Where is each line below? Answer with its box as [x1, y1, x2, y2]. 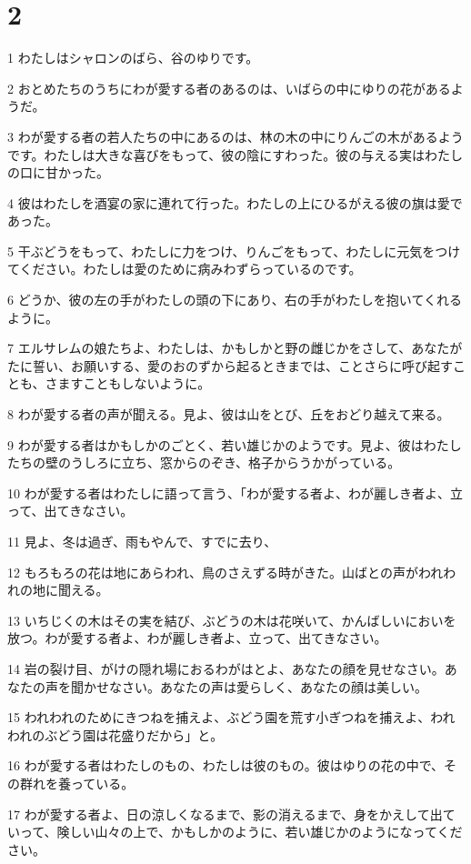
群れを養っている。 [19, 773, 135, 792]
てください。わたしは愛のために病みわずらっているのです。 [7, 259, 362, 278]
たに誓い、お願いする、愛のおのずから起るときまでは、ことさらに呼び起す [7, 356, 453, 375]
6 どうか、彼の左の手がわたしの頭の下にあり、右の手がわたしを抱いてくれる [7, 290, 462, 309]
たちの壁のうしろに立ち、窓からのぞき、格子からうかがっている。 [7, 453, 401, 472]
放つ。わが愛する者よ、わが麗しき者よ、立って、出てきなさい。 [7, 628, 387, 648]
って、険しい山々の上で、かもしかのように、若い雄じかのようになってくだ [19, 822, 463, 841]
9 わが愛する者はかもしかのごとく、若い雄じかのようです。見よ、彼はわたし [7, 435, 462, 454]
